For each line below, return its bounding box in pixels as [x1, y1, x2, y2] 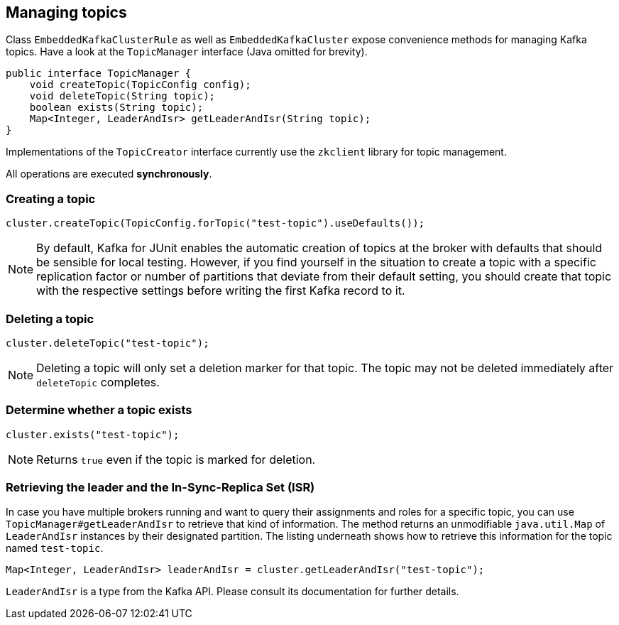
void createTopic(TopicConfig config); [29, 79, 251, 91]
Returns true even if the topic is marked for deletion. [36, 452, 316, 467]
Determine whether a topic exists [6, 403, 192, 418]
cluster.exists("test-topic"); [6, 428, 180, 440]
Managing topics [6, 4, 127, 21]
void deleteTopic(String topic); [29, 90, 216, 102]
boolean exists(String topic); [29, 102, 204, 114]
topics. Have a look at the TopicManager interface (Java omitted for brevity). [6, 45, 368, 58]
